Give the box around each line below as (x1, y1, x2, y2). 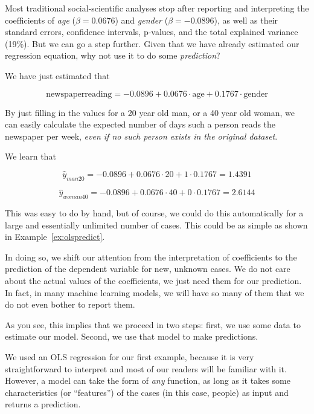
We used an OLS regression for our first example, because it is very (5, 350, 254, 363)
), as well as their (214, 13, 278, 26)
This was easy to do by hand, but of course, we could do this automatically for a (5, 206, 304, 219)
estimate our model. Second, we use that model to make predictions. (5, 330, 258, 343)
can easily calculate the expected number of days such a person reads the (5, 118, 276, 131)
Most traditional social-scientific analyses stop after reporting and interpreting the (5, 2, 309, 14)
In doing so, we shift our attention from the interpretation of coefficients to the (5, 250, 297, 263)
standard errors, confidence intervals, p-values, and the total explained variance (5, 25, 298, 38)
